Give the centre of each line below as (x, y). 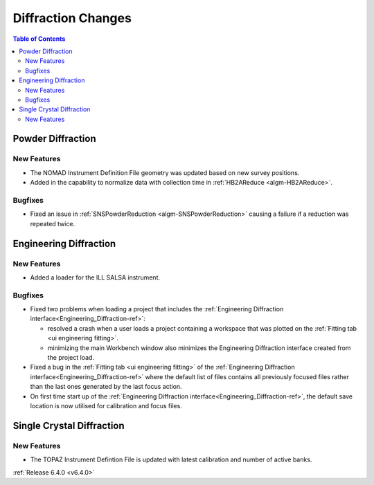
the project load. (71, 357)
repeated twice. (53, 223)
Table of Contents (39, 39)
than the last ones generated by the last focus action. (106, 387)
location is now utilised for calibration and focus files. (106, 405)
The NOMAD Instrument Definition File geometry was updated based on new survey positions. (165, 172)
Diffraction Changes (72, 18)
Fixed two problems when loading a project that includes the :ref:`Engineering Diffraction (157, 309)
